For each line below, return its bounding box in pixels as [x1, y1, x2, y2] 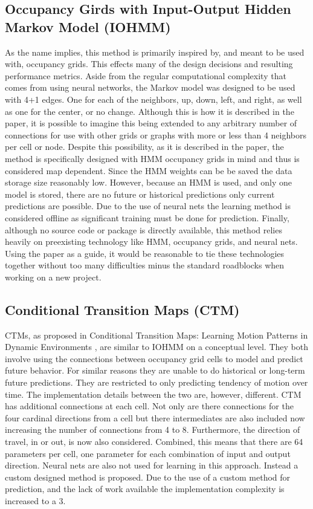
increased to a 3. [5, 494, 66, 507]
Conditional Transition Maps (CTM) [5, 300, 240, 319]
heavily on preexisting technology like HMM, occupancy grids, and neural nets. [5, 235, 298, 248]
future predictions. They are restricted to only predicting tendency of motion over [5, 376, 308, 389]
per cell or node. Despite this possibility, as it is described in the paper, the [5, 140, 284, 153]
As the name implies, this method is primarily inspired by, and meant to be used [5, 45, 305, 58]
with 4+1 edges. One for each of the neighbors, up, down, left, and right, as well [5, 92, 302, 105]
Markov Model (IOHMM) [5, 17, 171, 36]
